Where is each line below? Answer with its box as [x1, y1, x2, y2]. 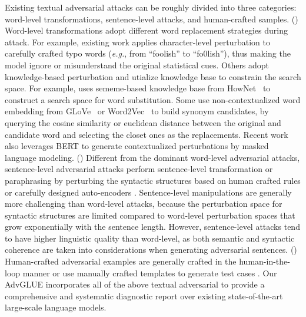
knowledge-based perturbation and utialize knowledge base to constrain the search [5, 70, 301, 82]
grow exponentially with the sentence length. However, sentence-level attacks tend [5, 220, 300, 233]
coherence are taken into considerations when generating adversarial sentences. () [5, 243, 297, 256]
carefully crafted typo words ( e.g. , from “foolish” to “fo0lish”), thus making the [5, 47, 291, 60]
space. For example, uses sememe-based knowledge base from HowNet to [5, 82, 271, 94]
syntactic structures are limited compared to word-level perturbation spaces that [5, 209, 295, 221]
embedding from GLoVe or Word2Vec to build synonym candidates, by [5, 105, 269, 117]
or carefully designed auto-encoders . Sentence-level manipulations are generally [5, 186, 292, 198]
